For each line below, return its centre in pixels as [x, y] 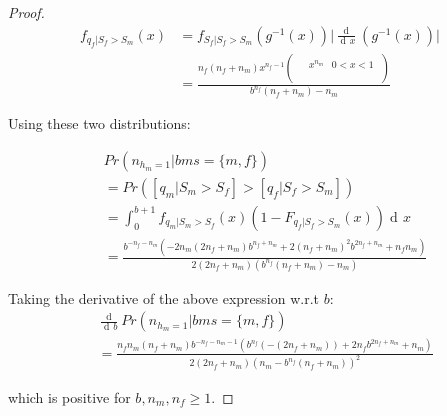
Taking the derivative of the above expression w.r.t [163, 297]
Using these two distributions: [99, 123]
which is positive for [69, 396]
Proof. [26, 12]
